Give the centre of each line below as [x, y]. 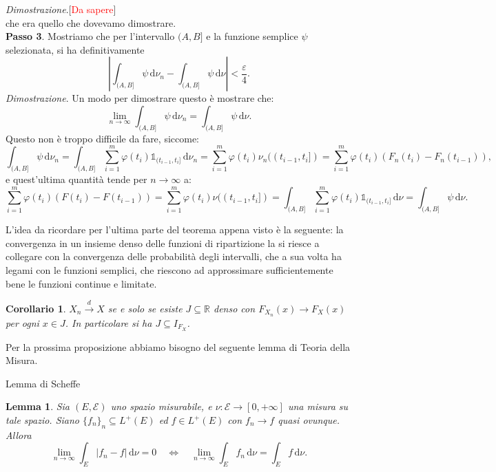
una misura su [318, 406]
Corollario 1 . [36, 308]
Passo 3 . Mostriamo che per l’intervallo [90, 36]
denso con [235, 308]
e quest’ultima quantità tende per [76, 179]
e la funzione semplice [252, 36]
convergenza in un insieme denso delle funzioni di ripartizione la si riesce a [163, 243]
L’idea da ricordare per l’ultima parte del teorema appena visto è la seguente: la [175, 229]
